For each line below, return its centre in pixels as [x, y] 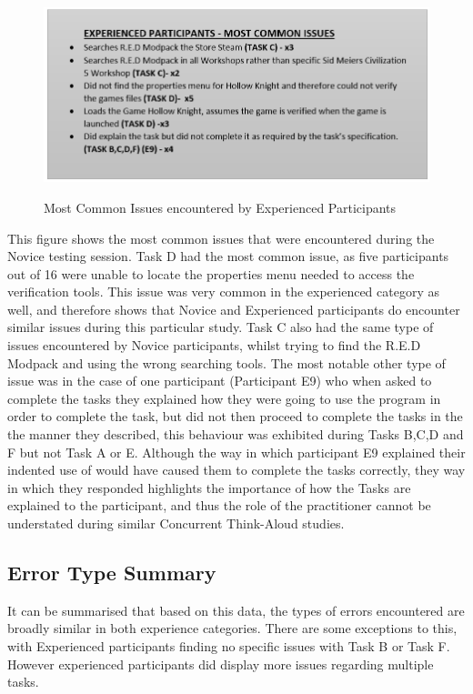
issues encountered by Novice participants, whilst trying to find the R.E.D [214, 345]
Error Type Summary [112, 572]
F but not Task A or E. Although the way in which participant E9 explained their [236, 452]
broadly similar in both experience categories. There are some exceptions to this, [232, 628]
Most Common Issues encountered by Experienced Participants [220, 207]
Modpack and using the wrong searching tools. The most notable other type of [226, 362]
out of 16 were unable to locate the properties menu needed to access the [211, 273]
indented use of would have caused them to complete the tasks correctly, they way [236, 470]
